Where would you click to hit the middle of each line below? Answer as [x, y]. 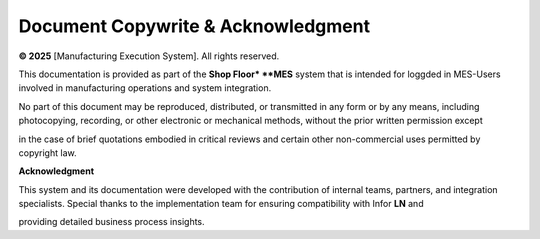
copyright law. [47, 152]
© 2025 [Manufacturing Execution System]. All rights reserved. [149, 56]
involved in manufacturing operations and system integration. [145, 88]
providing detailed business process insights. [111, 222]
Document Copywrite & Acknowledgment [194, 26]
